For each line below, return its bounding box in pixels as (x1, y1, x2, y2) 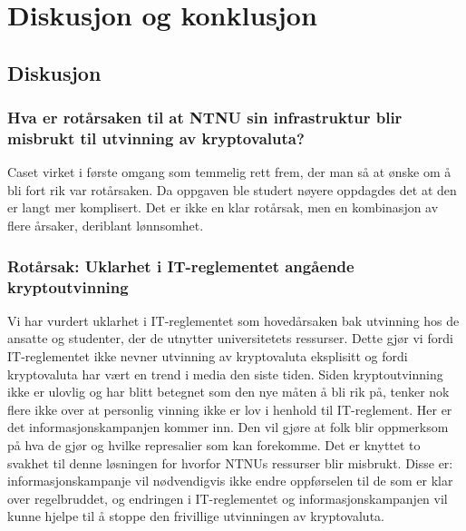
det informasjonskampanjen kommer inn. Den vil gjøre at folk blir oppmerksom (7, 418, 449, 437)
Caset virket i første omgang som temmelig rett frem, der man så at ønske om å (7, 162, 451, 182)
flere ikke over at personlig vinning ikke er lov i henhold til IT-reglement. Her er (7, 399, 452, 418)
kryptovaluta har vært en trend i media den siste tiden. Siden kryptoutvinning (7, 364, 443, 383)
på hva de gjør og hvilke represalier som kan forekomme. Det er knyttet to (7, 435, 421, 454)
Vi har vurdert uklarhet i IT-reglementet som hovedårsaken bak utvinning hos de (7, 310, 460, 329)
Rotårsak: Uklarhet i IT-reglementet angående (7, 254, 354, 277)
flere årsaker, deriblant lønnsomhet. (7, 216, 204, 235)
